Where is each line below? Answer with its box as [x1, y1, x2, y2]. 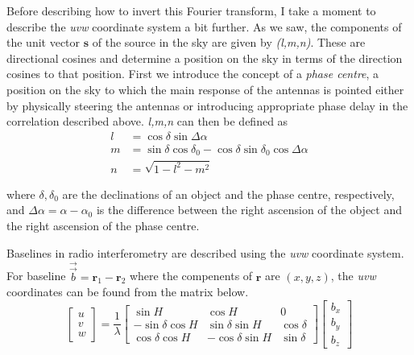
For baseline [6, 267, 66, 284]
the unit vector [6, 34, 81, 51]
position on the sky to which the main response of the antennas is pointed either [6, 80, 404, 97]
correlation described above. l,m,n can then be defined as [6, 113, 288, 130]
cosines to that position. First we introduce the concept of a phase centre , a [6, 65, 379, 82]
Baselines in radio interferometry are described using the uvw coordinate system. [6, 244, 404, 261]
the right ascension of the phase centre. [6, 217, 200, 234]
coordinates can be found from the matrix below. [6, 283, 249, 300]
